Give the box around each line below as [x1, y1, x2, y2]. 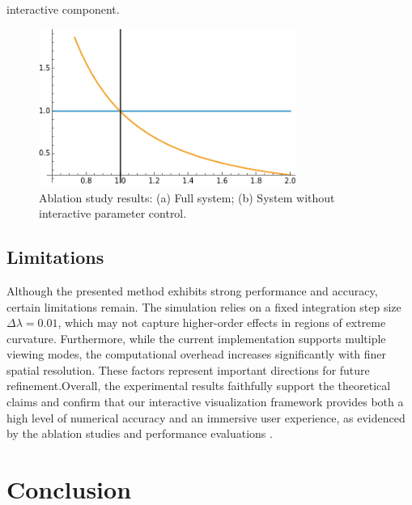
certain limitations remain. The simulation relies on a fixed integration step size [6, 298, 401, 315]
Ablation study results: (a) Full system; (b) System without [39, 189, 335, 206]
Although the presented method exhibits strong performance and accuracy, [6, 282, 378, 299]
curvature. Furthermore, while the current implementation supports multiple [6, 329, 386, 346]
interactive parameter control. [39, 205, 187, 222]
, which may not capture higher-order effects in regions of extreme [57, 314, 386, 331]
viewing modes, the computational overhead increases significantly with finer [6, 346, 387, 363]
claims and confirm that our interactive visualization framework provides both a [6, 393, 404, 410]
